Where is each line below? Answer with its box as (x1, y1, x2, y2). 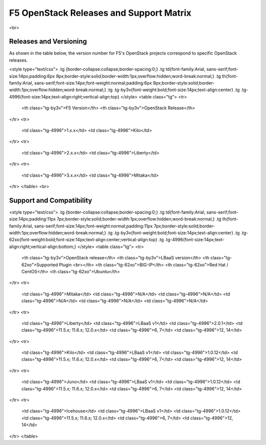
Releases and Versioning (9, 37, 87, 46)
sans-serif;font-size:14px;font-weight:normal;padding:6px (34, 80, 152, 86)
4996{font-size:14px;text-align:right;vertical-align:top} (9, 94, 120, 99)
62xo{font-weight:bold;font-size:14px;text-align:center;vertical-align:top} (9, 237, 158, 243)
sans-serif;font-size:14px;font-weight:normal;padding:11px (34, 223, 153, 229)
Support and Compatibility (9, 196, 92, 204)
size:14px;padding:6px (9, 73, 55, 79)
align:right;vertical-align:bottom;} (9, 244, 76, 250)
